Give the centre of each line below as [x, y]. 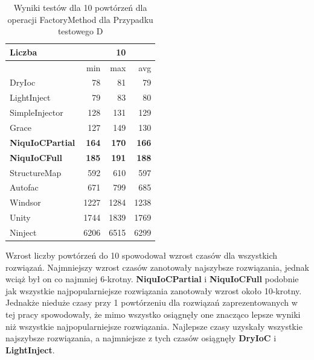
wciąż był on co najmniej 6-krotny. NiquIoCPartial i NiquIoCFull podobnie [152, 279]
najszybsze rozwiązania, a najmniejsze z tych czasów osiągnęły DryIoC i [141, 338]
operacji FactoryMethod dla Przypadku [80, 19]
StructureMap [36, 172]
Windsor [25, 202]
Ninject [23, 232]
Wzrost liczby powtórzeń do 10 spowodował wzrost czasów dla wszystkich [142, 255]
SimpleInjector [37, 112]
